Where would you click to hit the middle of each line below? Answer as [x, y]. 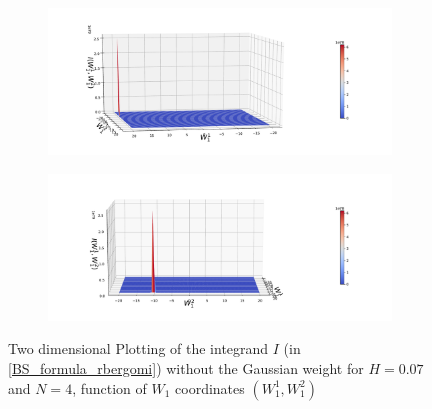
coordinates [210, 387]
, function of [109, 387]
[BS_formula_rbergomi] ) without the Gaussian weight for [186, 368]
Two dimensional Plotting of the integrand [138, 348]
